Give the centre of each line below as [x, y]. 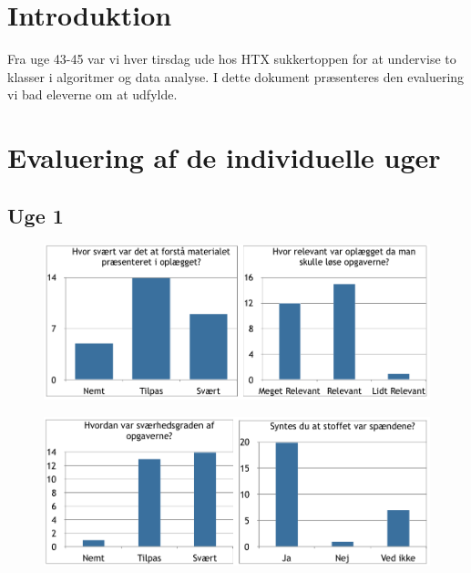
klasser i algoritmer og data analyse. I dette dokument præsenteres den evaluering [236, 76]
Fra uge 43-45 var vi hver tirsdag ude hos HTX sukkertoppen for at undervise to [232, 59]
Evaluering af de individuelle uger [224, 157]
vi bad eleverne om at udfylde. [92, 94]
